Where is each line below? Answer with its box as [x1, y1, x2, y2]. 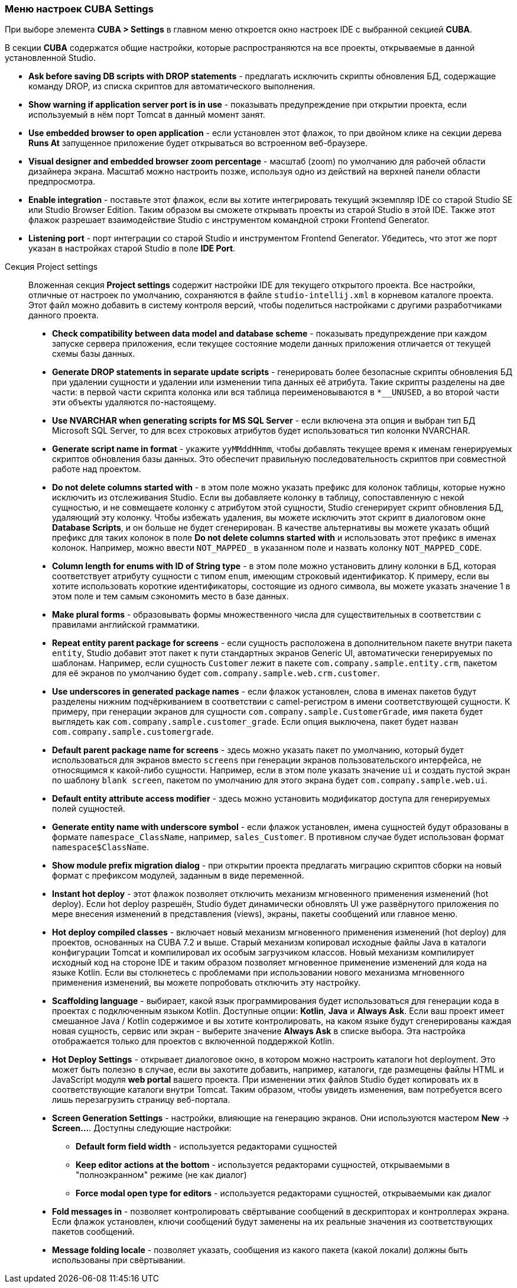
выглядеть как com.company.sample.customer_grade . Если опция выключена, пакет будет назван [52, 716, 459, 727]
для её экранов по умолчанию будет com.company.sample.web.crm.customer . [52, 668, 380, 679]
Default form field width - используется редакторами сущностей [76, 1141, 337, 1152]
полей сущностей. [52, 803, 125, 814]
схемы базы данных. [52, 348, 135, 359]
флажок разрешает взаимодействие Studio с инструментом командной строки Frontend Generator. [28, 215, 430, 225]
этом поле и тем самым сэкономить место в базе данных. [52, 591, 289, 602]
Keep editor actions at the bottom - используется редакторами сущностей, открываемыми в [76, 1160, 450, 1170]
